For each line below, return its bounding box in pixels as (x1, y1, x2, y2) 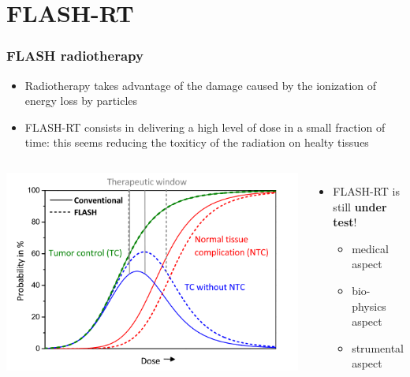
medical (352, 240, 389, 256)
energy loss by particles (24, 92, 138, 109)
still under (333, 198, 387, 215)
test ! (333, 214, 357, 230)
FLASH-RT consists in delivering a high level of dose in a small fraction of (24, 118, 386, 135)
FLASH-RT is (333, 182, 401, 199)
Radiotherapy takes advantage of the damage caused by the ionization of (24, 77, 377, 93)
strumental (352, 339, 404, 356)
